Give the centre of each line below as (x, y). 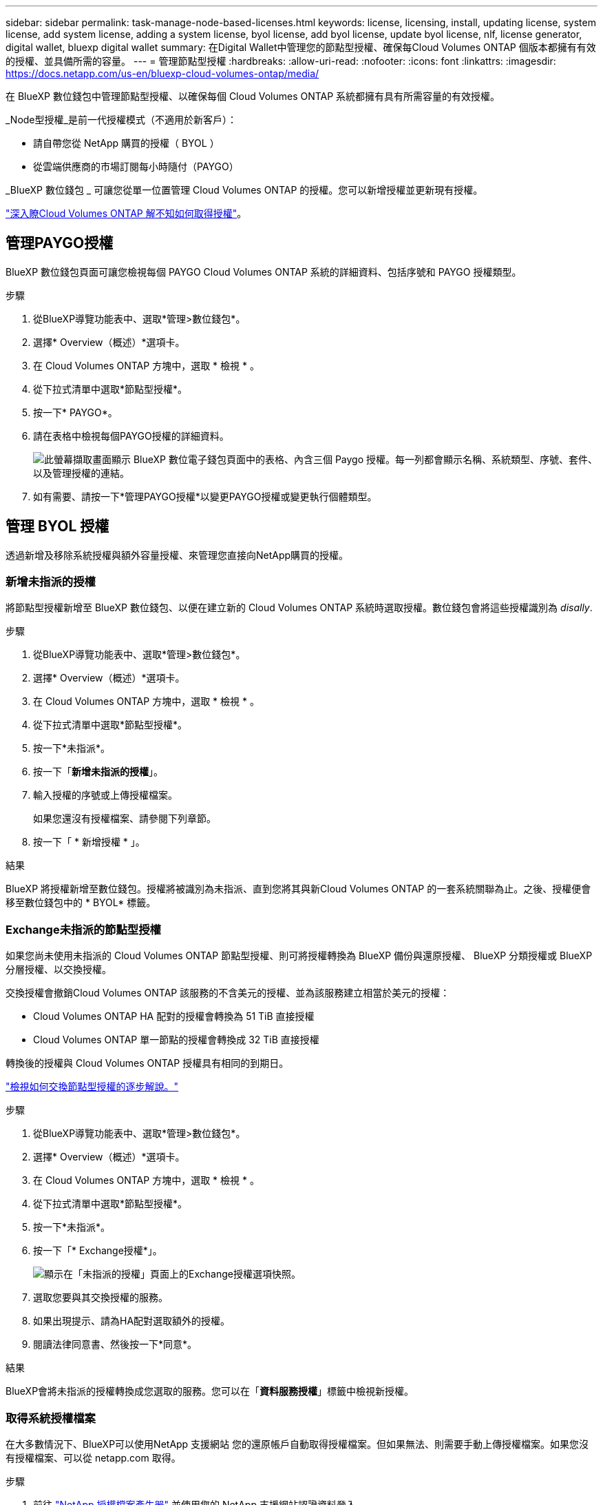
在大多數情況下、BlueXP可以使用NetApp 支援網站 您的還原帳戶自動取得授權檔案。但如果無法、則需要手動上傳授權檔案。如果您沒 (297, 1444)
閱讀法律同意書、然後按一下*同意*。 (115, 1344)
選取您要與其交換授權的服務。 (100, 1298)
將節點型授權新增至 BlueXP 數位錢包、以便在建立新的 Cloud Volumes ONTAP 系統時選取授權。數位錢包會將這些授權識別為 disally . (299, 608)
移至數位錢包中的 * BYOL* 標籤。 (81, 903)
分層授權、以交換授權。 (59, 970)
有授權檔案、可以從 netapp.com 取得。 (93, 1457)
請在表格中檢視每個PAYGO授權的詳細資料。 (131, 436)
